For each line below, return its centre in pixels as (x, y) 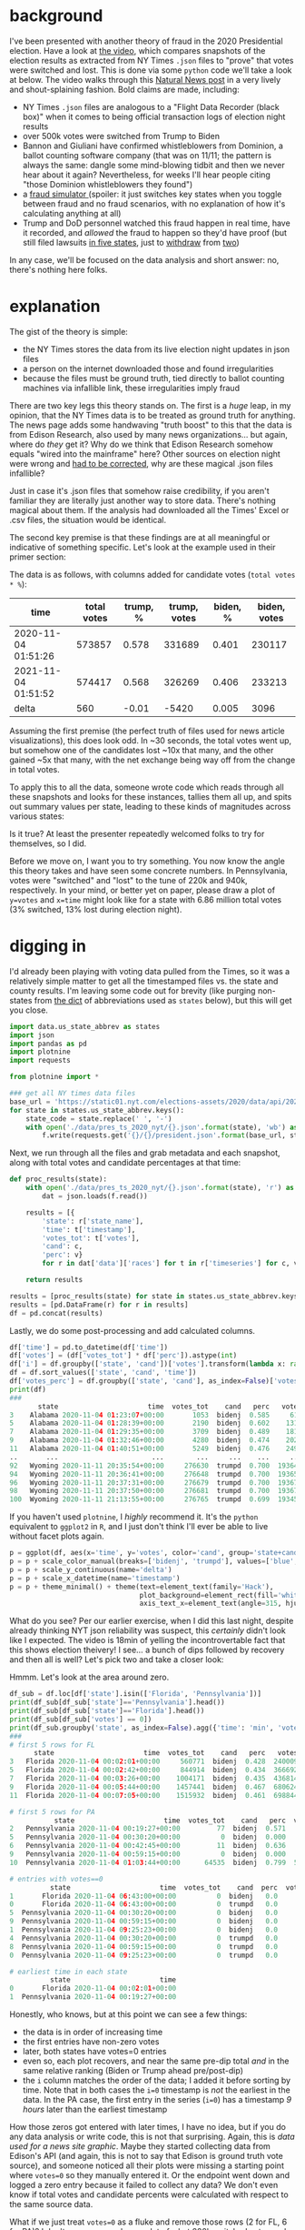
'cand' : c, (63, 1246)
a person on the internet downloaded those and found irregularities (148, 368)
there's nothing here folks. (59, 269)
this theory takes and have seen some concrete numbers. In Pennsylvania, (149, 871)
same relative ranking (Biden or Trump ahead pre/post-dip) (133, 2071)
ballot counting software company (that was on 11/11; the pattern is (147, 155)
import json (32, 1035)
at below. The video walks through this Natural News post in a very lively (145, 79)
